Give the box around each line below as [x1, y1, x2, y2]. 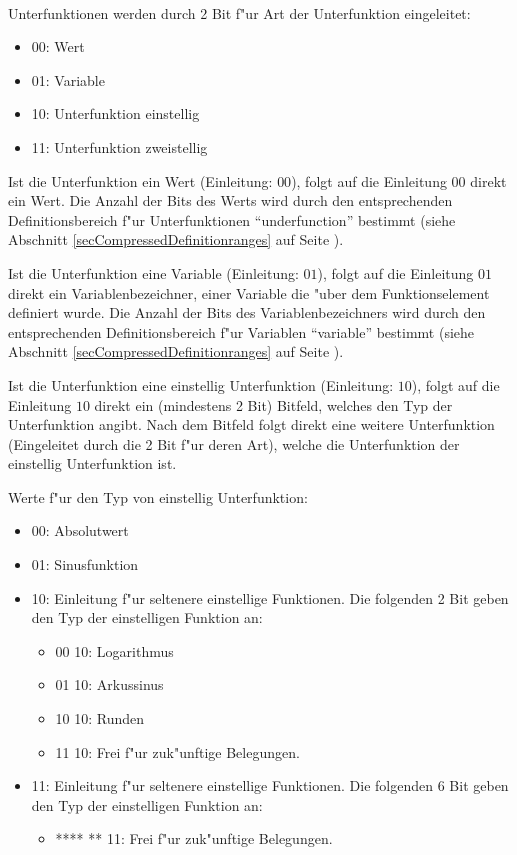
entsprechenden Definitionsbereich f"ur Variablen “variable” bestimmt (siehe [8, 321, 475, 342]
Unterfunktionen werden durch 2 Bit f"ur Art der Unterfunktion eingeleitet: [8, 2, 471, 23]
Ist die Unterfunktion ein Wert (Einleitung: [8, 170, 273, 191]
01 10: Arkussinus [55, 674, 164, 695]
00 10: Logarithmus [55, 640, 174, 661]
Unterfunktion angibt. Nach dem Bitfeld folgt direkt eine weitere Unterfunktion [8, 414, 495, 435]
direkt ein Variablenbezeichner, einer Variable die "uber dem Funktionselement [8, 282, 490, 303]
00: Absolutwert [31, 520, 129, 541]
